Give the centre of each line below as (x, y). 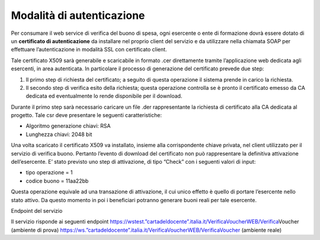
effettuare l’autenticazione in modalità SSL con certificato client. (89, 50)
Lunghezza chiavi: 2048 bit (59, 134)
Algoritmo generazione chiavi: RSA (68, 126)
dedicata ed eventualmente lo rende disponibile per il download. (104, 96)
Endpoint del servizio (37, 210)
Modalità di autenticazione (78, 15)
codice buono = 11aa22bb (57, 181)
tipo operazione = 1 (49, 173)
